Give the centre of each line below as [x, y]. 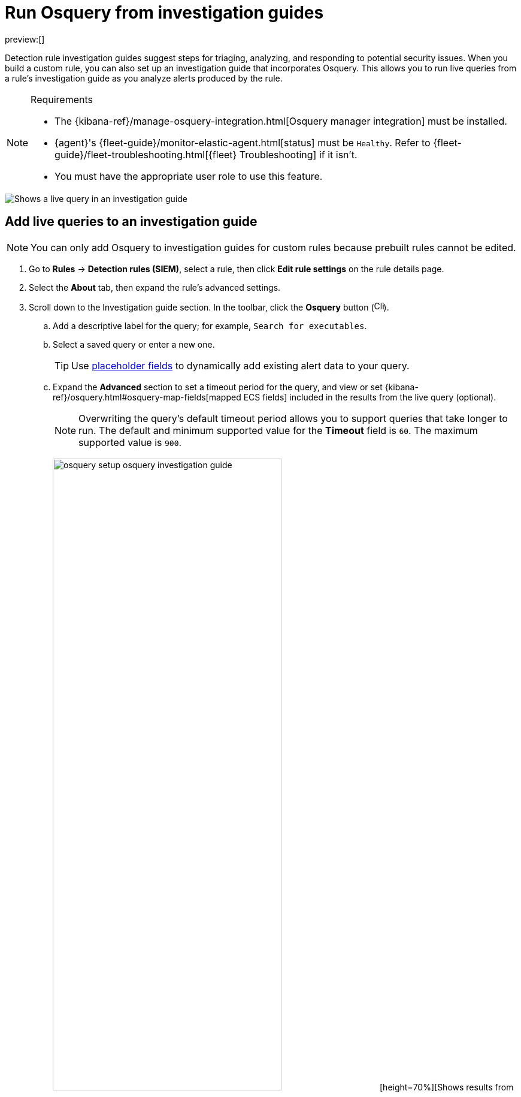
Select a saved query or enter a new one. [134, 344]
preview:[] [25, 39]
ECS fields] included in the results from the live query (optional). [370, 397]
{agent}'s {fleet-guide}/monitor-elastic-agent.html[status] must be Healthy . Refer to [243, 142]
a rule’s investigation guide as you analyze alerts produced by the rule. [144, 78]
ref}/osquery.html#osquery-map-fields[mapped [147, 397]
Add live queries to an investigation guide [131, 222]
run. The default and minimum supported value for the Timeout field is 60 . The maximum [278, 430]
